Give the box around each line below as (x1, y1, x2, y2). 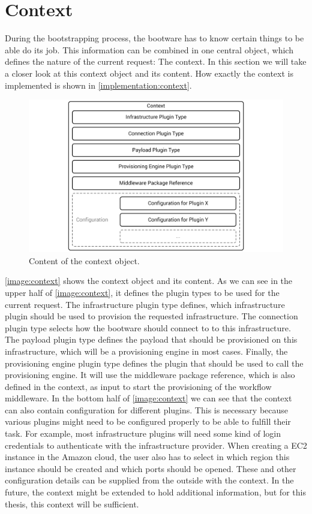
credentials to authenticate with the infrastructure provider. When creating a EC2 (5, 439, 307, 451)
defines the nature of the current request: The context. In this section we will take (5, 55, 307, 68)
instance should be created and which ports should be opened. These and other (5, 462, 296, 474)
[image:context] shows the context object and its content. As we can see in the (5, 274, 293, 287)
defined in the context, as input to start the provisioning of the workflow (5, 380, 272, 392)
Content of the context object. (29, 254, 140, 267)
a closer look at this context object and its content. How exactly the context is (5, 66, 293, 79)
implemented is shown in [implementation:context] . (5, 78, 192, 91)
